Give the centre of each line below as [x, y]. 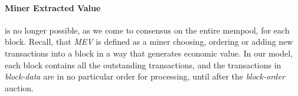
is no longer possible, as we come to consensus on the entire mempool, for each [147, 30]
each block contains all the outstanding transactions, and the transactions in [143, 64]
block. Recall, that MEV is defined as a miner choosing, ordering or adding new [149, 42]
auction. [19, 87]
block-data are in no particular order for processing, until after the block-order [145, 76]
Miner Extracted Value [53, 7]
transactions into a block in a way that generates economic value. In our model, [149, 53]
